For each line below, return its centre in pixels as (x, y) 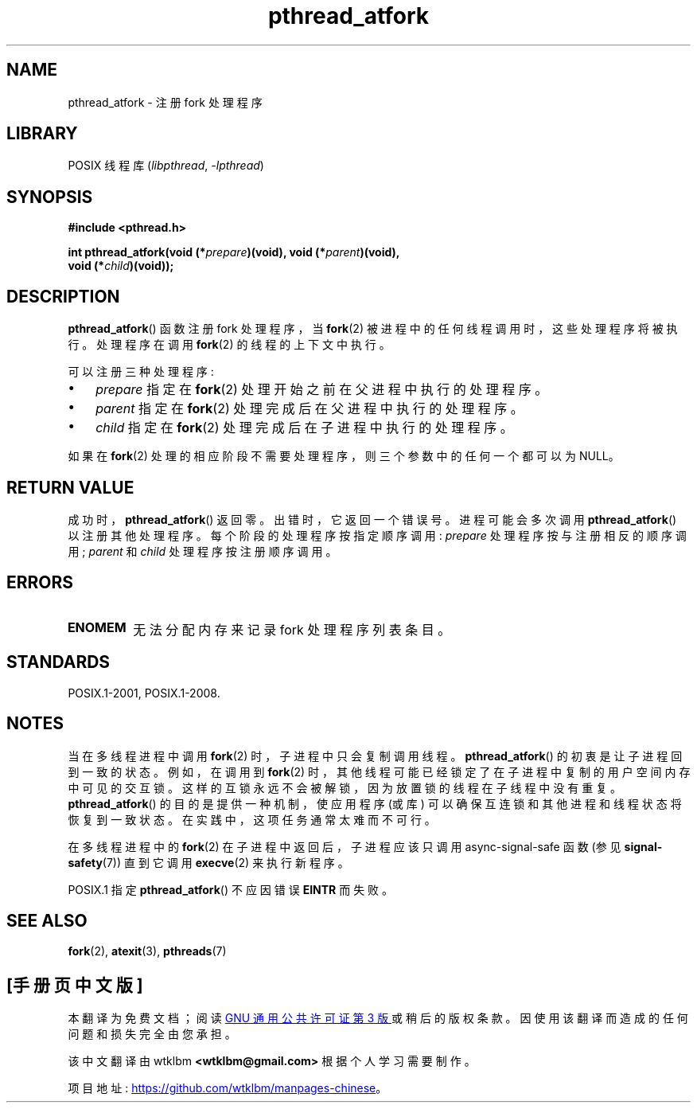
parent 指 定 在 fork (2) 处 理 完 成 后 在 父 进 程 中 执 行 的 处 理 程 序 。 (310, 409)
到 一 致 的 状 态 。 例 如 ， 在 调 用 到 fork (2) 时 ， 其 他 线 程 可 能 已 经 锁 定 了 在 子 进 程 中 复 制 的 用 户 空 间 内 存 (379, 771)
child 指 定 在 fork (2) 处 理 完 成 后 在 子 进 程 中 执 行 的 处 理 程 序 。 (304, 428)
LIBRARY (42, 134)
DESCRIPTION (63, 296)
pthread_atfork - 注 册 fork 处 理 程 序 (165, 102)
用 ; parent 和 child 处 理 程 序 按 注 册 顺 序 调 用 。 (202, 551)
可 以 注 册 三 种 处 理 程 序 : (141, 372)
